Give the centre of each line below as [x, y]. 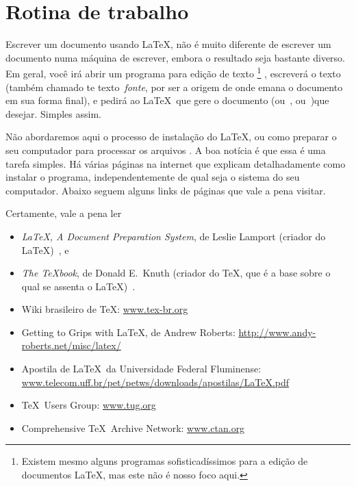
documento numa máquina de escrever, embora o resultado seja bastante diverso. [175, 57]
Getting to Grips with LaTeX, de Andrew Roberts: [128, 332]
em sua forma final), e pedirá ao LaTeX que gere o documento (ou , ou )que [167, 100]
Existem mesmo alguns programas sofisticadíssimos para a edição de [165, 461]
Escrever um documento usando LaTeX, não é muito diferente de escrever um [168, 44]
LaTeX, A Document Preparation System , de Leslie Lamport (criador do [174, 236]
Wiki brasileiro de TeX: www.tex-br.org [105, 309]
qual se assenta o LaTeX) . [78, 286]
